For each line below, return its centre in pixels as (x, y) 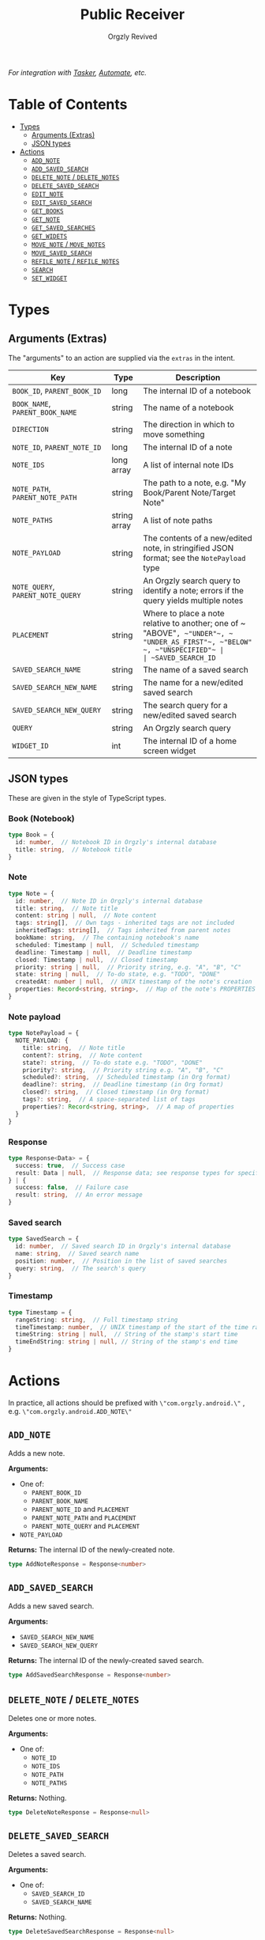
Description (198, 377)
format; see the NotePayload (194, 558)
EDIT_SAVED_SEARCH (62, 203)
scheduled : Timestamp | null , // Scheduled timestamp (107, 945)
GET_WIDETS (49, 236)
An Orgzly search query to (192, 581)
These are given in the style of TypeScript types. (88, 798)
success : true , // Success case (70, 1165)
